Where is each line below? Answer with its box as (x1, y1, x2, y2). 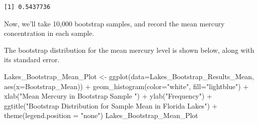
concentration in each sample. (4, 28, 94, 38)
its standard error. (4, 54, 60, 65)
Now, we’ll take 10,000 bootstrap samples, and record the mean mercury (4, 18, 225, 28)
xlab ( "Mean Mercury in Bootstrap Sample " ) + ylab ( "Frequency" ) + (4, 91, 212, 101)
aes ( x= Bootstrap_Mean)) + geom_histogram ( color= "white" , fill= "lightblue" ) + (4, 81, 249, 91)
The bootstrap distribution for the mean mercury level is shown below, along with (4, 44, 255, 55)
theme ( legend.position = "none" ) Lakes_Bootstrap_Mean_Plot (4, 110, 198, 121)
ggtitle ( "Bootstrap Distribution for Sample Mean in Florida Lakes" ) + (4, 100, 218, 111)
